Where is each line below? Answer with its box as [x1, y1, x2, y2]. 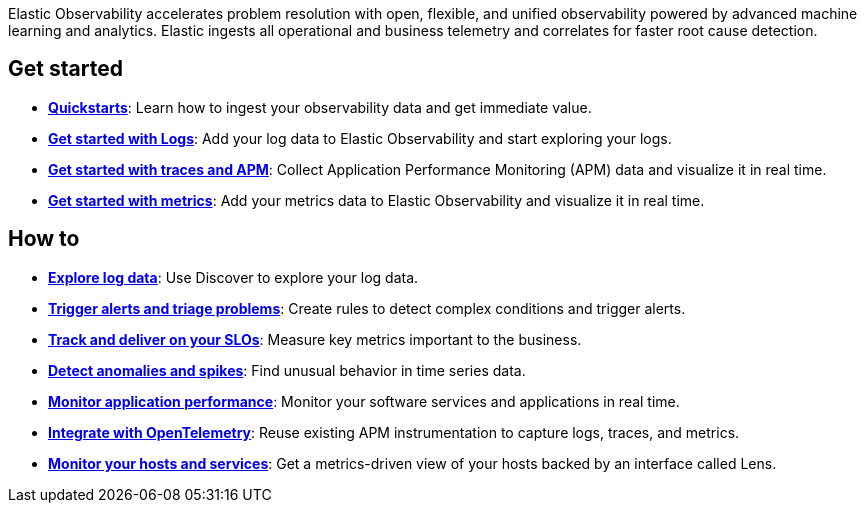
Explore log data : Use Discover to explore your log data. [48, 268, 419, 286]
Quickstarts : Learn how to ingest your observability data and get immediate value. [48, 98, 592, 116]
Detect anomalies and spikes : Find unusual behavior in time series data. [48, 361, 526, 379]
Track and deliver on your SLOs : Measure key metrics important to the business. [48, 330, 582, 348]
